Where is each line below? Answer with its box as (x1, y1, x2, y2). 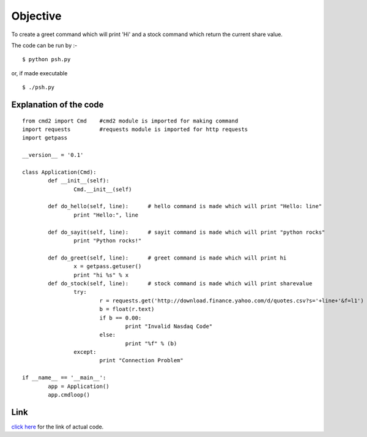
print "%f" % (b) (125, 340, 177, 347)
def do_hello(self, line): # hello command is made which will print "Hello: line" (48, 203, 322, 210)
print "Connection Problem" (99, 357, 183, 364)
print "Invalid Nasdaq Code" (125, 323, 213, 330)
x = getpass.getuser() (73, 263, 142, 270)
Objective (11, 9, 62, 23)
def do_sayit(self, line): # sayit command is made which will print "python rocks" (48, 228, 325, 236)
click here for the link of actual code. (11, 423, 104, 430)
